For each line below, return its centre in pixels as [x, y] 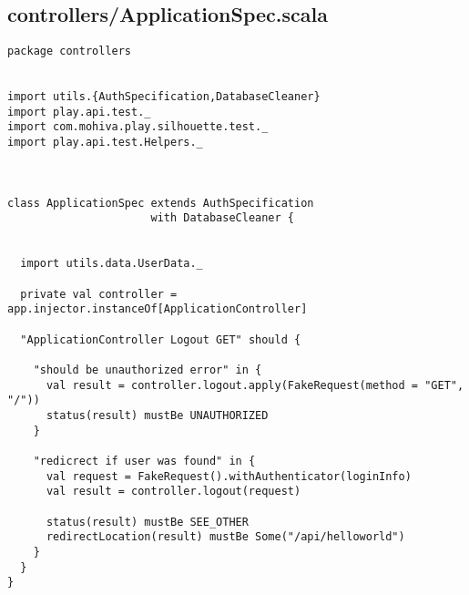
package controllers [70, 51]
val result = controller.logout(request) [173, 492]
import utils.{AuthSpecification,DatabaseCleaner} [164, 97]
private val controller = [99, 294]
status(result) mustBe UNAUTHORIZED [157, 415]
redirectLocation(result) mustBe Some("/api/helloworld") [225, 537]
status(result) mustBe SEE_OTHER [147, 522]
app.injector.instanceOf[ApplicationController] [158, 309]
